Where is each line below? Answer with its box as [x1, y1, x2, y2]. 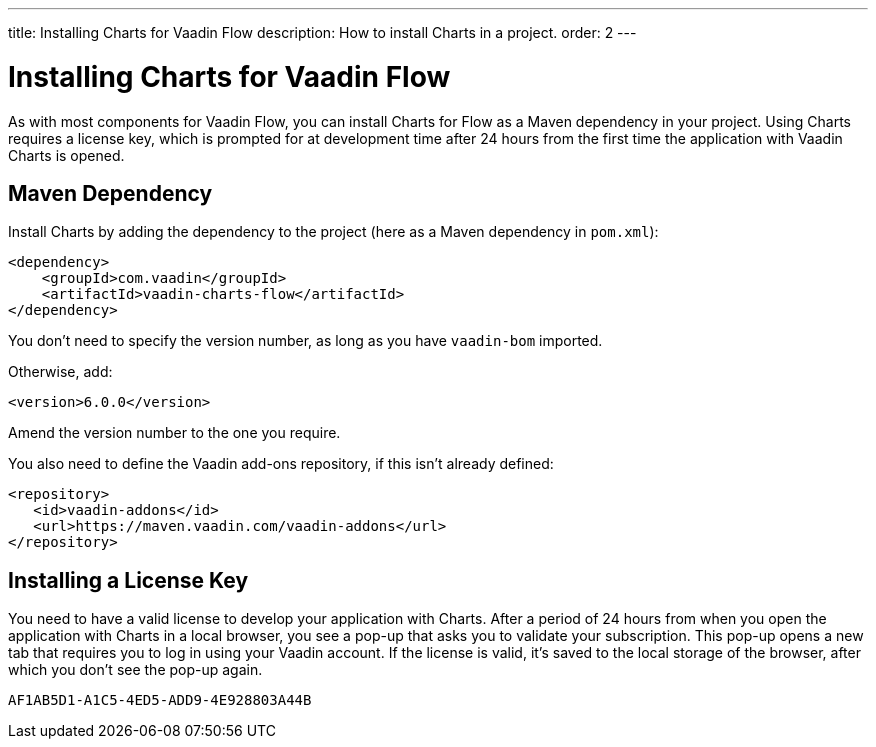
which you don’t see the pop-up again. [8, 661, 263, 679]
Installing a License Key [8, 567, 249, 593]
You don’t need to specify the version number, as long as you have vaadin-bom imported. [8, 332, 603, 350]
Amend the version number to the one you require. [8, 424, 341, 442]
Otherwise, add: [8, 363, 113, 381]
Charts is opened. [8, 146, 125, 164]
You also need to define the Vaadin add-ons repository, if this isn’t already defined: [8, 455, 554, 473]
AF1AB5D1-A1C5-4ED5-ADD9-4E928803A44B [8, 692, 312, 709]
